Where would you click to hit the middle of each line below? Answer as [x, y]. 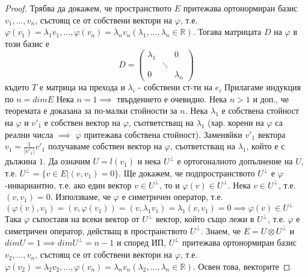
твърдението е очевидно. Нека [172, 98]
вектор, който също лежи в [205, 219]
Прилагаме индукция [262, 87]
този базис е [27, 43]
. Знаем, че [220, 230]
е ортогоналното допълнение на [235, 161]
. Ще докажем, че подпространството [187, 173]
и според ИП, [141, 242]
